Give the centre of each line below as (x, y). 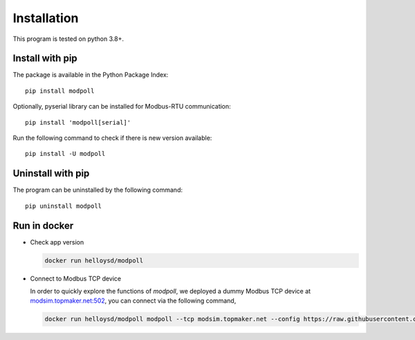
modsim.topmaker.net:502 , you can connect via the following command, (133, 301)
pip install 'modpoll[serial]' (78, 122)
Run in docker (43, 225)
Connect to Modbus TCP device (76, 278)
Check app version (57, 242)
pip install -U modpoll (65, 154)
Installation (46, 18)
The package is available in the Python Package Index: (91, 75)
